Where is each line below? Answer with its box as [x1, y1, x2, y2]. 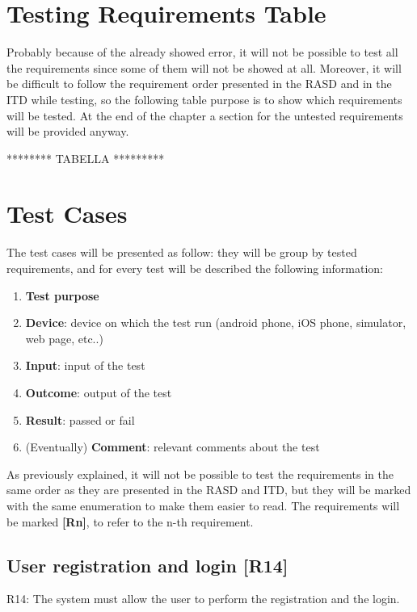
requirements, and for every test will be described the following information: [6, 260, 383, 276]
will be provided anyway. [6, 123, 129, 140]
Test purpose [25, 287, 99, 304]
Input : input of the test [25, 357, 145, 374]
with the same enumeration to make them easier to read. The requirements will [6, 497, 400, 513]
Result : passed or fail [25, 411, 135, 428]
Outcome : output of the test [25, 384, 172, 400]
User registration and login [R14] [6, 552, 289, 577]
